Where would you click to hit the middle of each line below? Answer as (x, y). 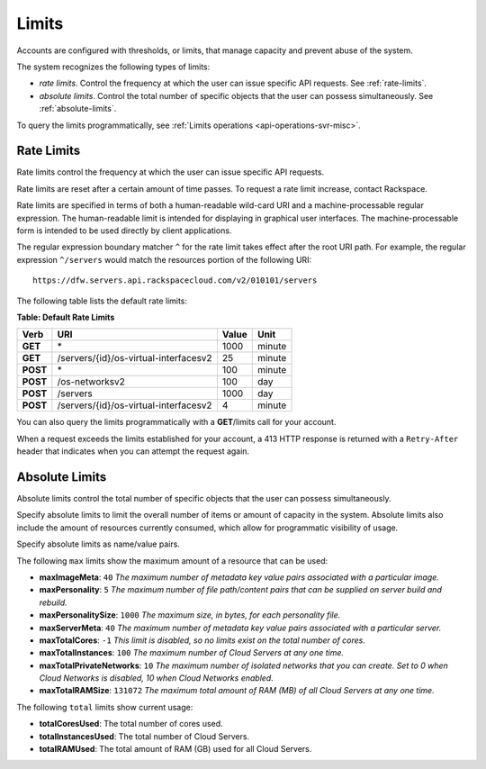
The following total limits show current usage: (105, 707)
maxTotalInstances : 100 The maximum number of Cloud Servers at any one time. (192, 653)
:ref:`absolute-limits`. (78, 109)
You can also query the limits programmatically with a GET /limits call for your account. (176, 422)
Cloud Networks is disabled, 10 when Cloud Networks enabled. (156, 678)
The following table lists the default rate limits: (102, 301)
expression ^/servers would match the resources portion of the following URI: (164, 259)
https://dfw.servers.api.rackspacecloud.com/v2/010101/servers (175, 280)
